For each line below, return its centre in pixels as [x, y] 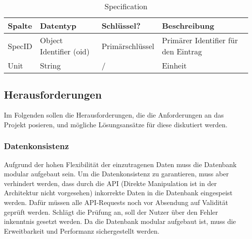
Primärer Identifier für [200, 40]
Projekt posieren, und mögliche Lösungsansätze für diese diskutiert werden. [116, 124]
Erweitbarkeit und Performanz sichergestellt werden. [82, 230]
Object [51, 40]
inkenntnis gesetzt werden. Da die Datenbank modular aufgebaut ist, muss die [120, 221]
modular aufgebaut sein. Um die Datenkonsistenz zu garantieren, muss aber [116, 174]
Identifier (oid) [65, 51]
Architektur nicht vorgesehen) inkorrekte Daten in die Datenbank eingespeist [118, 193]
